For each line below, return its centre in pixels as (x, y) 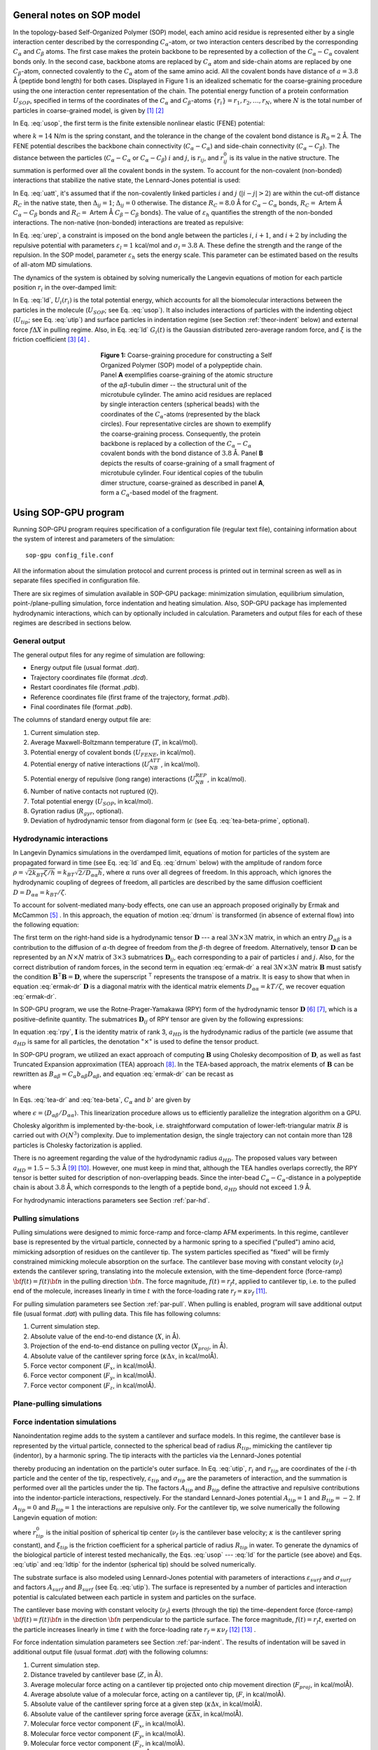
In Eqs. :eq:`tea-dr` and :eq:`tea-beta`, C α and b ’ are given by (102, 1101)
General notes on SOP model (77, 15)
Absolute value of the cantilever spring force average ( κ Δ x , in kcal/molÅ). (137, 1714)
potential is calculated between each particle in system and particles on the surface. (135, 1597)
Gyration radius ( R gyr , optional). (77, 812)
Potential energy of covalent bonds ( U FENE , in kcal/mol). (113, 753)
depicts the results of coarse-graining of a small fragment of (188, 463)
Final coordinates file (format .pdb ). (82, 707)
